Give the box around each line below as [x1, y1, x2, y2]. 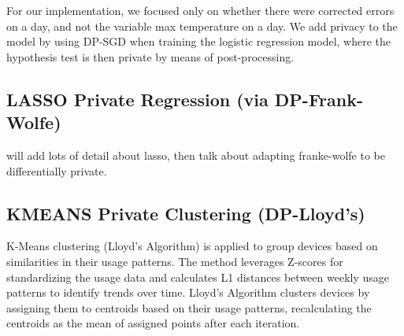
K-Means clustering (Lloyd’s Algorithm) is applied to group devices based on [6, 238, 378, 254]
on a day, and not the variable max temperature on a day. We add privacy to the [6, 17, 398, 34]
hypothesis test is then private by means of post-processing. [6, 48, 295, 65]
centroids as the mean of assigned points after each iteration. [6, 315, 300, 331]
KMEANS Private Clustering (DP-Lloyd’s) [6, 201, 365, 225]
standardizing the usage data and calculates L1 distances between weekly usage [6, 268, 389, 285]
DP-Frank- [274, 87, 363, 111]
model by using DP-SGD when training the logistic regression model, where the [6, 33, 391, 50]
